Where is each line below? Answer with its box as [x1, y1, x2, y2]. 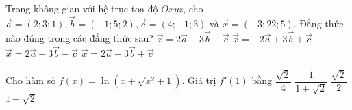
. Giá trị [181, 73, 216, 87]
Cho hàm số [5, 73, 56, 87]
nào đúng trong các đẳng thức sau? [5, 31, 153, 45]
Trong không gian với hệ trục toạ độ [5, 1, 158, 15]
